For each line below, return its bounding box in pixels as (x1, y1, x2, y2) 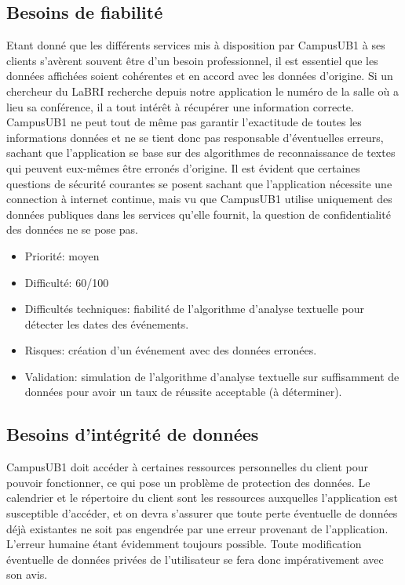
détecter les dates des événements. (24, 315, 189, 332)
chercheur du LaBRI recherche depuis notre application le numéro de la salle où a (6, 82, 399, 99)
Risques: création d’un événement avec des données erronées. (24, 342, 317, 358)
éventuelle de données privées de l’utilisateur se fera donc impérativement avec (6, 550, 384, 567)
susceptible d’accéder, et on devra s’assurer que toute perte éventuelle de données (6, 505, 398, 521)
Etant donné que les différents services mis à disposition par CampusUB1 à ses (6, 37, 385, 53)
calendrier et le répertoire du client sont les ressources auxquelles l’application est (6, 489, 398, 506)
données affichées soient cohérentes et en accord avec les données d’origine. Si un (6, 67, 393, 84)
